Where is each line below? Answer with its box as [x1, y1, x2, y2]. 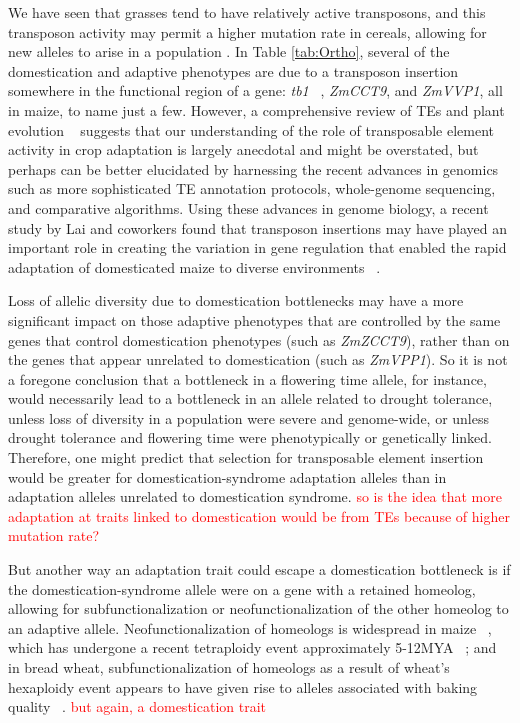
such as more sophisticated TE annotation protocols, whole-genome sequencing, [8, 178, 496, 199]
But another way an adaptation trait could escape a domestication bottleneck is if [8, 559, 511, 580]
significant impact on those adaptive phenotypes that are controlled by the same [8, 309, 501, 330]
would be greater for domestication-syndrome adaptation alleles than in [8, 466, 447, 487]
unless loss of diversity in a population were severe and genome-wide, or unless [8, 407, 490, 428]
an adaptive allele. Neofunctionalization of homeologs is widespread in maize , [8, 617, 492, 638]
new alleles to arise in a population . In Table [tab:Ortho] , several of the [8, 41, 450, 62]
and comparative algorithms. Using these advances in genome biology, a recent [8, 197, 489, 218]
